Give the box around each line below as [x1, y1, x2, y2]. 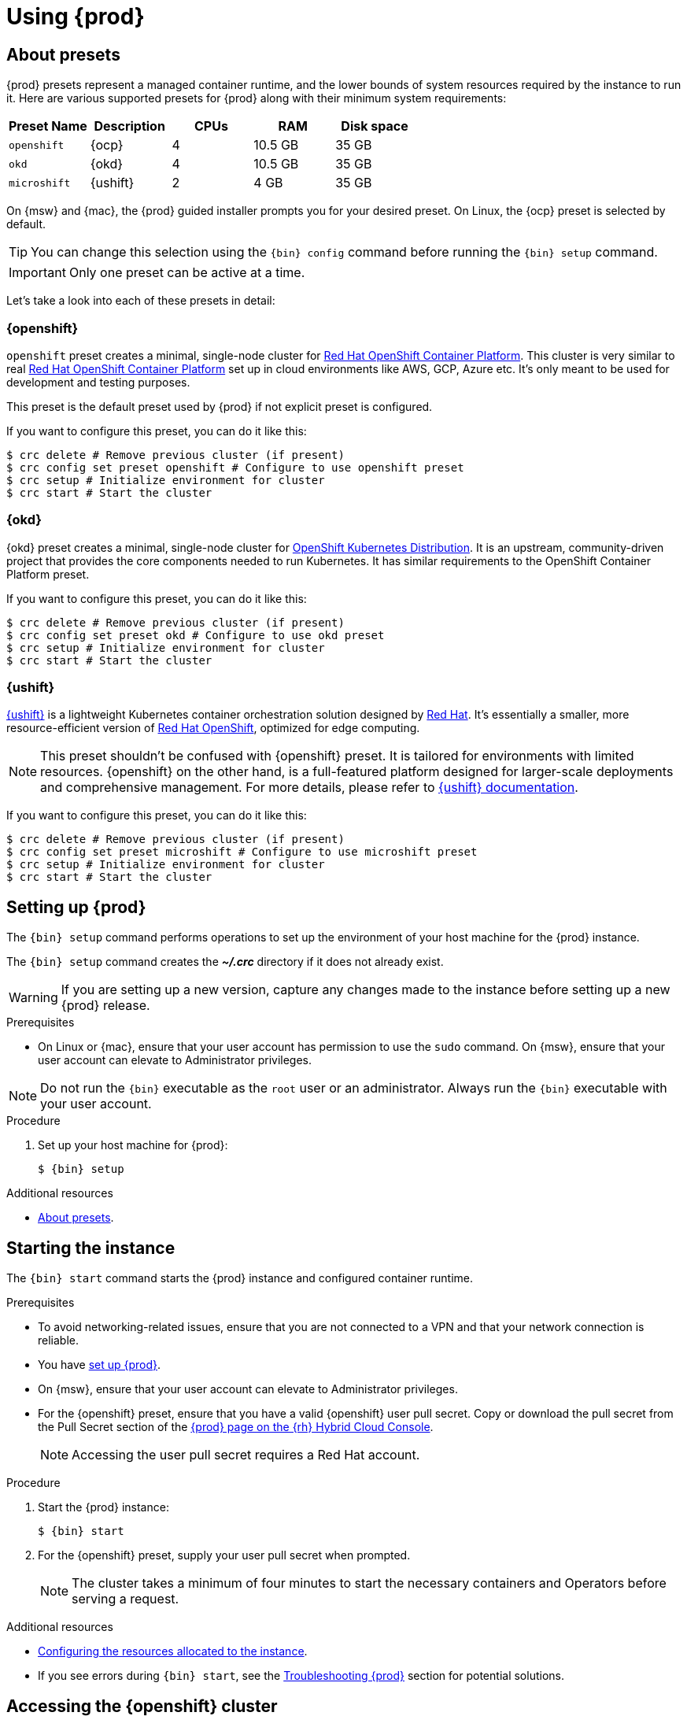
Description [94, 118, 165, 135]
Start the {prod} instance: [38, 1500, 169, 1514]
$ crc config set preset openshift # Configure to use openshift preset [6, 460, 464, 474]
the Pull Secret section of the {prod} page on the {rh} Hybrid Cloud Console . [38, 1420, 434, 1434]
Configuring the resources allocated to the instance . [38, 1644, 308, 1659]
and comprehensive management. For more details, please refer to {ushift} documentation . [40, 779, 578, 796]
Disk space [341, 118, 408, 135]
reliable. [38, 1333, 79, 1348]
